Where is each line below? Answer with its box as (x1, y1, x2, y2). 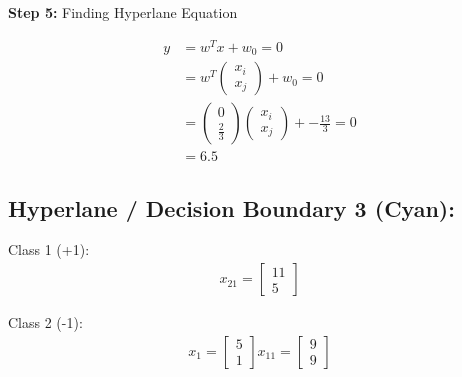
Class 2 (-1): (8, 312, 83, 333)
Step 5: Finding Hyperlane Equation (8, 2, 238, 22)
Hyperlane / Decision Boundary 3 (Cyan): (8, 192, 455, 223)
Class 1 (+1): (8, 239, 90, 260)
